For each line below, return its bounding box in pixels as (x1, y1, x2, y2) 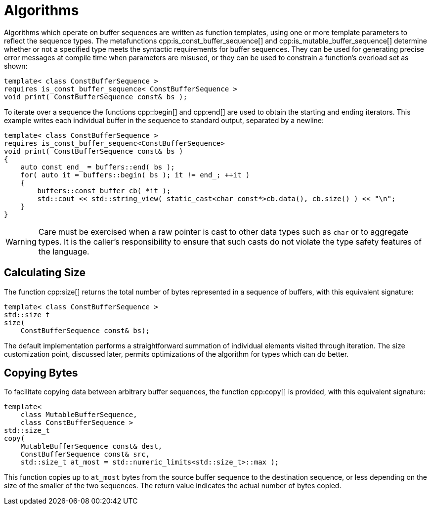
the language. (38, 246, 89, 256)
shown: (4, 61, 28, 70)
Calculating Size (4, 266, 86, 279)
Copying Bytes (4, 367, 78, 380)
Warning (5, 236, 37, 247)
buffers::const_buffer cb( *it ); (37, 186, 171, 195)
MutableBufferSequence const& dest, (20, 442, 163, 451)
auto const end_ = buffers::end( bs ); (20, 163, 175, 171)
